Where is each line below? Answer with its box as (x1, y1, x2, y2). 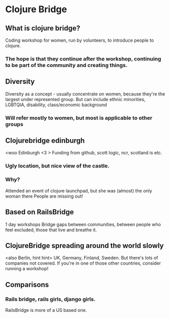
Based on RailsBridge (5, 208, 74, 216)
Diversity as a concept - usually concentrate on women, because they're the (5, 90, 165, 97)
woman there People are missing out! (5, 193, 83, 199)
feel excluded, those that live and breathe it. (5, 227, 97, 233)
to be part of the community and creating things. (5, 61, 128, 69)
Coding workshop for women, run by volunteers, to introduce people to (5, 37, 154, 43)
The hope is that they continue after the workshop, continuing (5, 55, 161, 62)
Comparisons (5, 280, 49, 289)
